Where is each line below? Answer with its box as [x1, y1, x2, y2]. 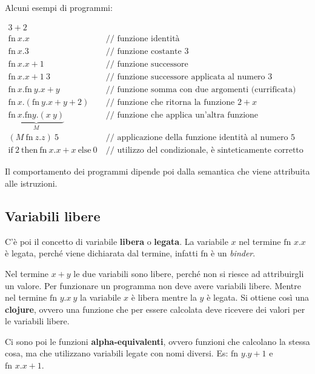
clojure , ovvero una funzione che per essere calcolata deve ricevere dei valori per [5, 302, 305, 315]
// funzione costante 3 [105, 47, 189, 56]
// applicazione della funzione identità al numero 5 [105, 133, 296, 142]
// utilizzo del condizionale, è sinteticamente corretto [105, 146, 303, 155]
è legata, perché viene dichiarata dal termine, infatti [5, 247, 198, 259]
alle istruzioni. [5, 176, 58, 189]
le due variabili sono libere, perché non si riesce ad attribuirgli [73, 267, 304, 279]
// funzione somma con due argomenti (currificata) [105, 85, 296, 94]
